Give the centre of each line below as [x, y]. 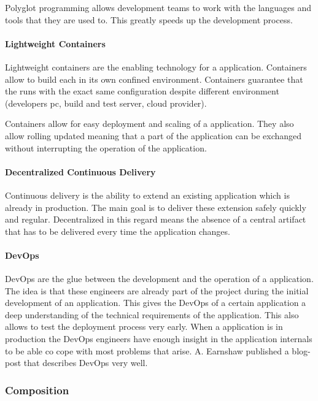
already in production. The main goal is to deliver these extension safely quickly [156, 207]
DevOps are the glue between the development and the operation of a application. [159, 279]
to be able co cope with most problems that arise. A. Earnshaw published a [147, 350]
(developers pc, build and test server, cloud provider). [106, 103]
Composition [37, 390]
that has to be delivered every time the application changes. [118, 231]
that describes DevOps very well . [86, 363]
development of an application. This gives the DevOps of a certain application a [156, 303]
